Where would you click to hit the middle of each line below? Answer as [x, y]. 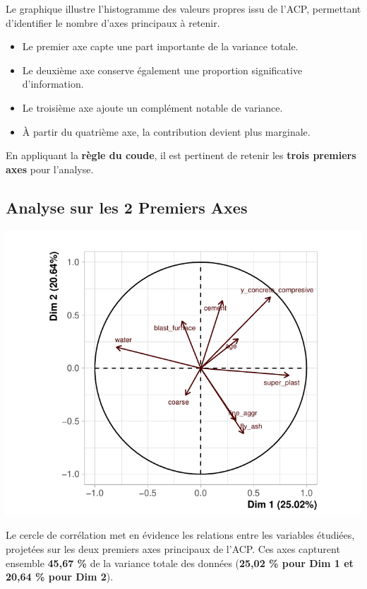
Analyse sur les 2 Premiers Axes [127, 207]
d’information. [53, 84]
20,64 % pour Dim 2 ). [60, 577]
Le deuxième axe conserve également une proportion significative [162, 70]
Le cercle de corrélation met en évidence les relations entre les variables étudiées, [180, 535]
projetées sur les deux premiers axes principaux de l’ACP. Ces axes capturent [173, 548]
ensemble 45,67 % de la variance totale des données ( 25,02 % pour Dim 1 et [180, 562]
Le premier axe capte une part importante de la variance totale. [160, 46]
